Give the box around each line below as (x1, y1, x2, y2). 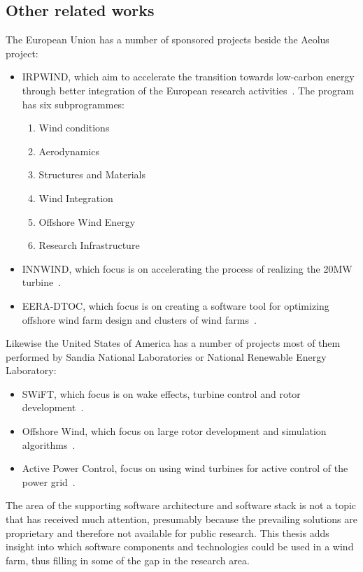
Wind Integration (38, 190, 113, 205)
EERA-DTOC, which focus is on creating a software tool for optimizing (22, 298, 329, 313)
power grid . (22, 474, 76, 489)
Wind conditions (38, 120, 110, 135)
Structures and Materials (38, 167, 145, 182)
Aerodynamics (38, 143, 100, 158)
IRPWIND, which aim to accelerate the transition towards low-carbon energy (22, 69, 355, 84)
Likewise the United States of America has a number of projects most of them (6, 336, 341, 350)
